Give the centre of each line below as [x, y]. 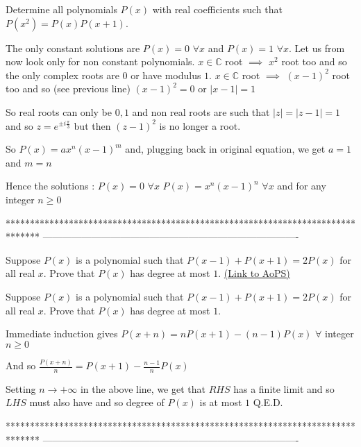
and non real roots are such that [201, 111]
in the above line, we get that [143, 388]
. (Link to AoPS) [254, 273]
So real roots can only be [59, 111]
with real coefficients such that [217, 9]
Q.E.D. [268, 402]
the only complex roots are [62, 75]
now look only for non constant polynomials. [100, 61]
